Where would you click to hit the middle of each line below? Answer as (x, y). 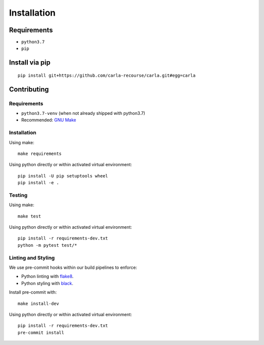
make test (29, 216)
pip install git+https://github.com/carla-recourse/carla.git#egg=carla (107, 75)
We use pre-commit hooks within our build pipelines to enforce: (73, 267)
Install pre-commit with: (33, 292)
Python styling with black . (47, 283)
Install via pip (30, 63)
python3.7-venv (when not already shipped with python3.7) (83, 113)
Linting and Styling (32, 258)
